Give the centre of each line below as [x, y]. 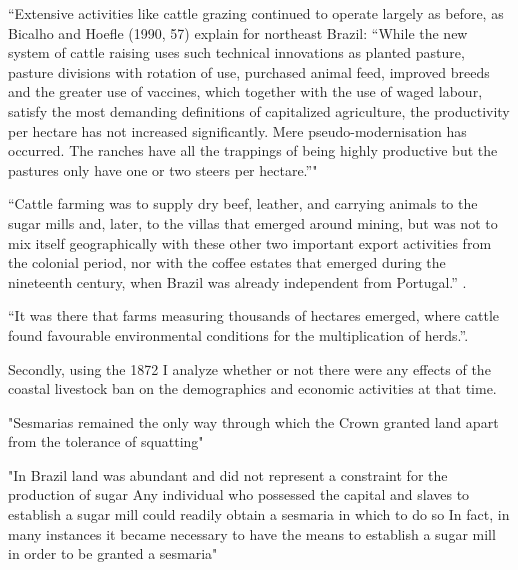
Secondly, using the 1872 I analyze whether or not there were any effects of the [249, 368]
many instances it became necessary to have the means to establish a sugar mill [252, 533]
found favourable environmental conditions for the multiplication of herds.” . [238, 334]
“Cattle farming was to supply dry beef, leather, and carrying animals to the [243, 203]
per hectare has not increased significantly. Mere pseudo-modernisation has [237, 130]
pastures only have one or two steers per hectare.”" [163, 169]
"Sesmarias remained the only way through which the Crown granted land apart [253, 421]
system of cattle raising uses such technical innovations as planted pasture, [236, 52]
